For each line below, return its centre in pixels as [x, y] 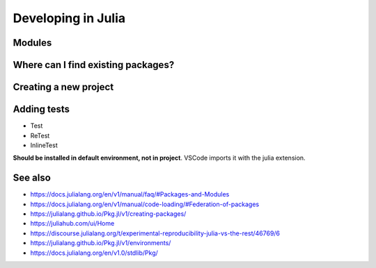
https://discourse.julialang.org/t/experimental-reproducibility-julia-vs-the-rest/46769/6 [155, 233]
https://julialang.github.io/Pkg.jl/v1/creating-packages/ [108, 213]
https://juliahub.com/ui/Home [72, 224]
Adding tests [41, 109]
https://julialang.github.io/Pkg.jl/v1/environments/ [101, 243]
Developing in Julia [69, 18]
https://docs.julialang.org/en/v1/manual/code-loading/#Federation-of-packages [145, 204]
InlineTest [44, 145]
